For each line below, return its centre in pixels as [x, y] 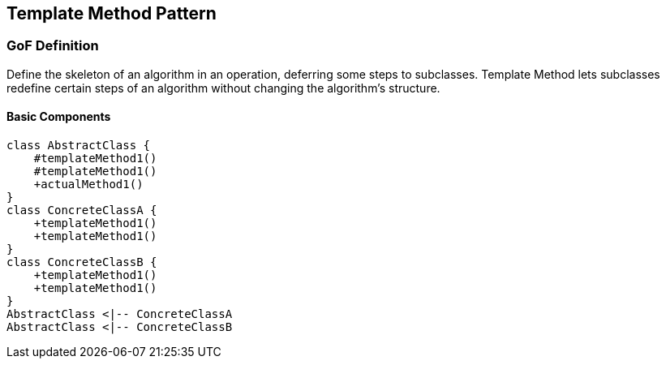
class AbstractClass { [79, 146]
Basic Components [59, 117]
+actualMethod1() [88, 185]
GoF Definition [53, 46]
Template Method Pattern [112, 13]
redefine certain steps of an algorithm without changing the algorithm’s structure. [223, 88]
